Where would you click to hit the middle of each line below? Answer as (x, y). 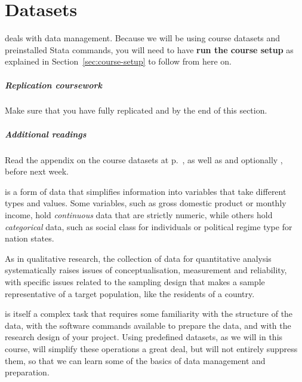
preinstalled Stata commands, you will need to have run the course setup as (149, 49)
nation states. (30, 238)
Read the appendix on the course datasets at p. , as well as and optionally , (144, 159)
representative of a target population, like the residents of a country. (130, 293)
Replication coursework (53, 85)
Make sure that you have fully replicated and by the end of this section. (136, 110)
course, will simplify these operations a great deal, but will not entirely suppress (151, 348)
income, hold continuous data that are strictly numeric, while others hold (139, 215)
